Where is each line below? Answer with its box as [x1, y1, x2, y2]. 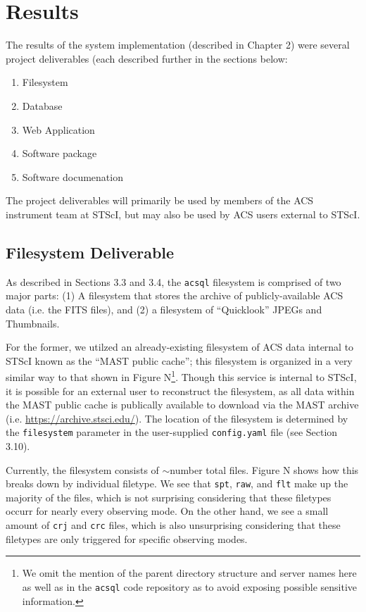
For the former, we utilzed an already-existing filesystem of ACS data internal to [6, 339, 354, 354]
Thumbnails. [6, 316, 60, 330]
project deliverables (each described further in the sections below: [6, 51, 288, 65]
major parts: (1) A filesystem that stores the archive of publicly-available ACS [6, 288, 343, 303]
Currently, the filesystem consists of [6, 462, 159, 477]
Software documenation [22, 169, 123, 184]
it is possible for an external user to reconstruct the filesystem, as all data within [6, 383, 355, 398]
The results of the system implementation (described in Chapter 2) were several [6, 37, 350, 52]
